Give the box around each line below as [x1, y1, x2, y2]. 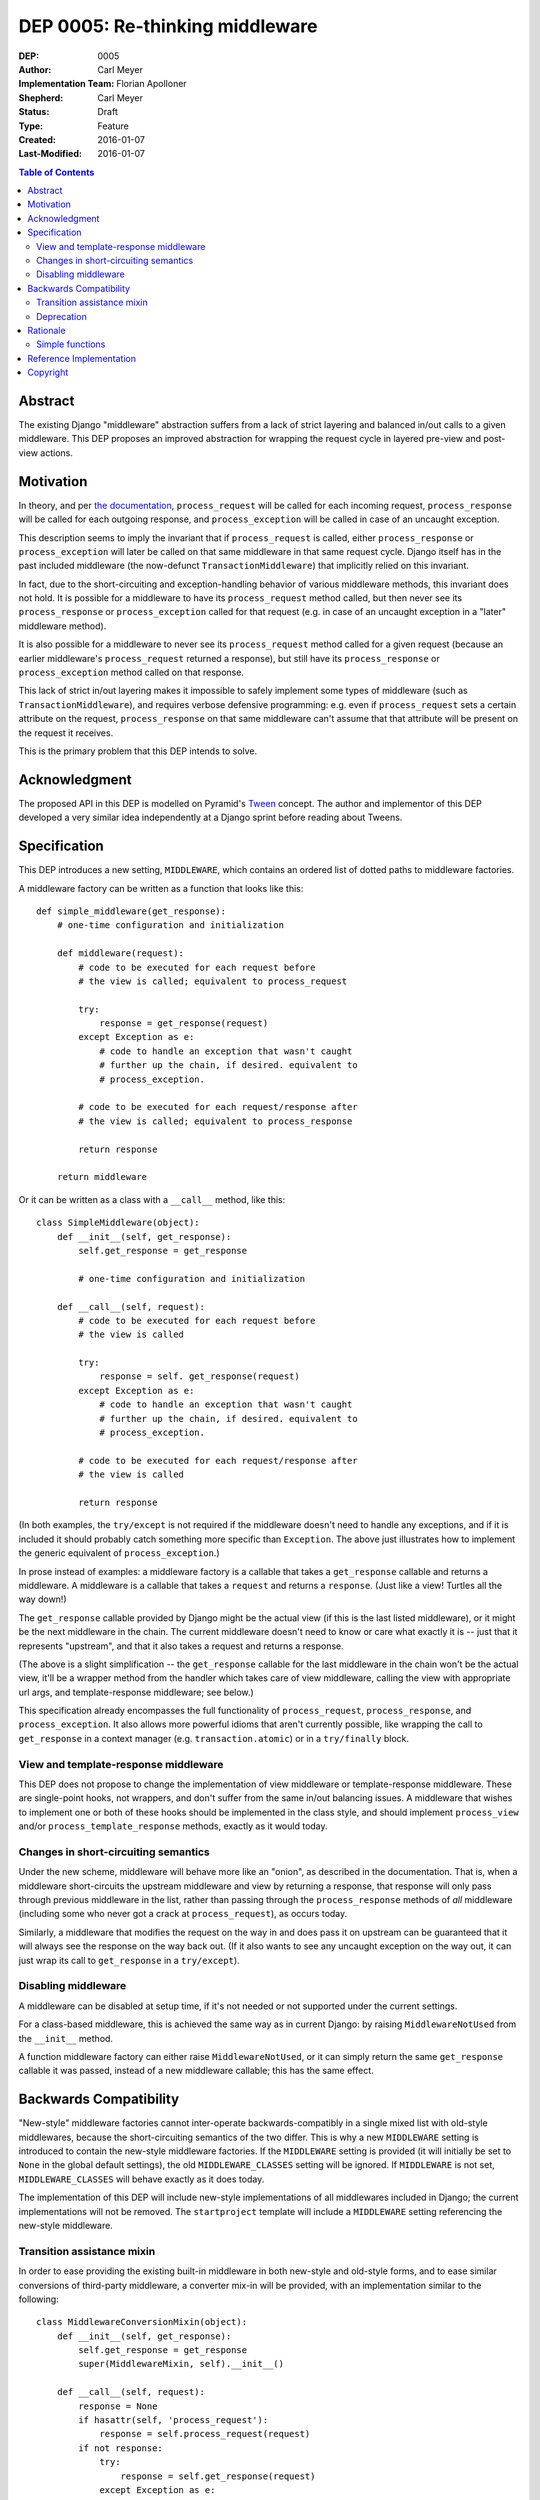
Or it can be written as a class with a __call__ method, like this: [18, 1193, 286, 1205]
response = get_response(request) [99, 1018, 269, 1029]
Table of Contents [18, 166, 95, 178]
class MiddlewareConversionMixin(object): [36, 2316, 248, 2328]
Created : [18, 133, 57, 145]
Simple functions [36, 338, 106, 350]
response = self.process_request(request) [99, 2428, 311, 2440]
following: [18, 2293, 59, 2305]
